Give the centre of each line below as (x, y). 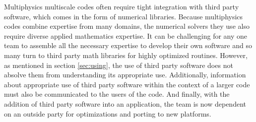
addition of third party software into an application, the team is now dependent (125, 103)
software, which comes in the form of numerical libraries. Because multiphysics (124, 16)
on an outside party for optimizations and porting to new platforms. (108, 113)
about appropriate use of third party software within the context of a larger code (127, 84)
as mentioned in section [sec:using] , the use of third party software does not (119, 65)
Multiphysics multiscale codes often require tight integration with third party (122, 6)
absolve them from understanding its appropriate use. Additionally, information (125, 75)
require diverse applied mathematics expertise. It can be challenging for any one (126, 35)
